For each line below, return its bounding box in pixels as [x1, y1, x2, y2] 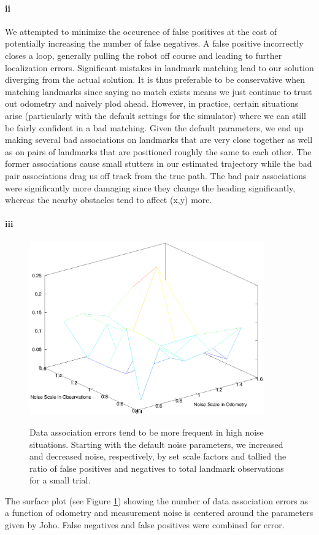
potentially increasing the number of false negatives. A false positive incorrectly [5, 37, 304, 50]
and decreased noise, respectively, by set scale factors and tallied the [29, 450, 286, 463]
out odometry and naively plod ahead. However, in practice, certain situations [5, 97, 299, 110]
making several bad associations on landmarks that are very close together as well [5, 133, 313, 146]
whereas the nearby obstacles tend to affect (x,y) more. [5, 193, 212, 206]
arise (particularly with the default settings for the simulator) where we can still [5, 109, 307, 121]
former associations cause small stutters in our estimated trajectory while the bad [5, 157, 312, 170]
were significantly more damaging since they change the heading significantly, [5, 181, 296, 194]
